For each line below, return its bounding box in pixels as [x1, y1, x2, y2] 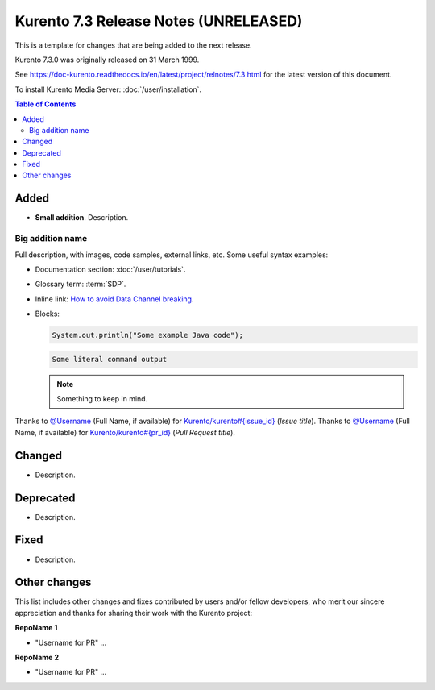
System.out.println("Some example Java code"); [52, 330, 243, 340]
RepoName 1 [14, 623, 58, 633]
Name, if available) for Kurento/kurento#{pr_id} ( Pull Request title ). [14, 427, 235, 437]
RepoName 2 [14, 652, 60, 662]
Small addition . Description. [35, 213, 129, 222]
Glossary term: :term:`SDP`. [35, 279, 126, 289]
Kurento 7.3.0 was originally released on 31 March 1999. [14, 55, 200, 64]
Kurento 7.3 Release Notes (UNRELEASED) [14, 12, 303, 30]
